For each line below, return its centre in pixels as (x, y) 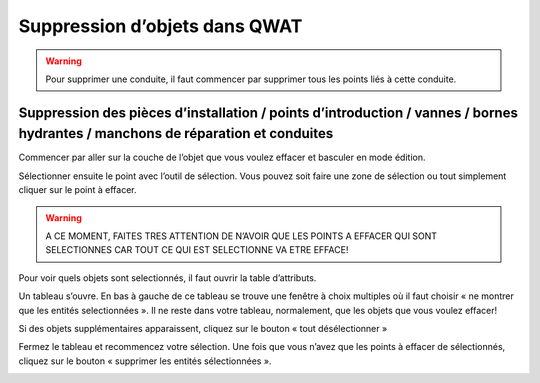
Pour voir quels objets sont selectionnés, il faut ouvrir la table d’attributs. (167, 277)
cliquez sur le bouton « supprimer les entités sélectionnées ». (145, 361)
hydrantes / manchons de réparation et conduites (176, 133)
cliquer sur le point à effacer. (77, 190)
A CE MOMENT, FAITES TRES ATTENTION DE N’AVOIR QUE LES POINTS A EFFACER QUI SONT (241, 236)
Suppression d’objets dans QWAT (160, 26)
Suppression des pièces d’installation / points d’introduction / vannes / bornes (268, 112)
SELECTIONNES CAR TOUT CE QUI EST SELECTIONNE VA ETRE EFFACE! (197, 250)
